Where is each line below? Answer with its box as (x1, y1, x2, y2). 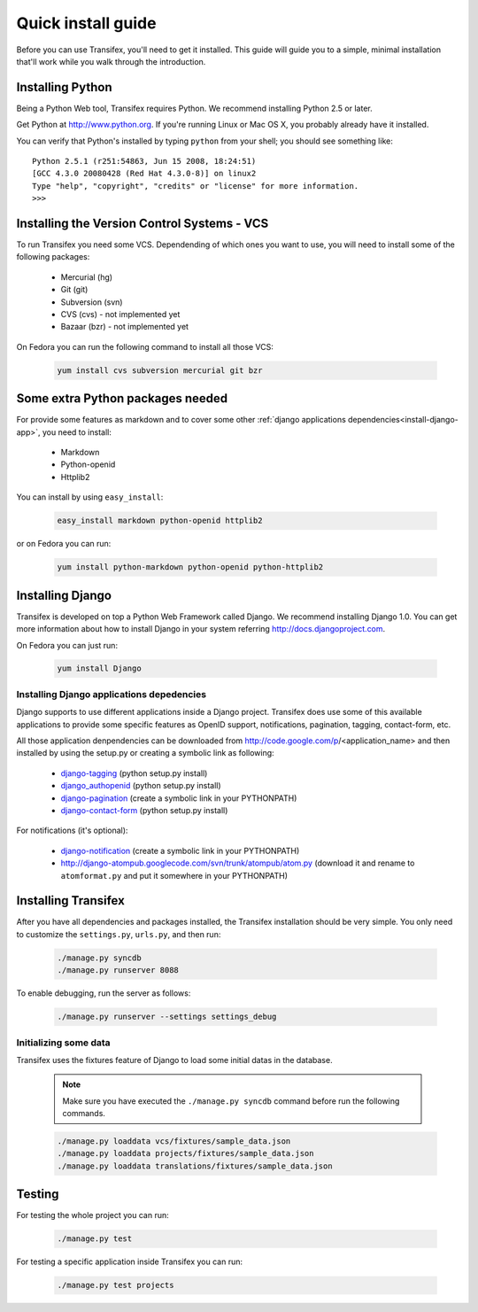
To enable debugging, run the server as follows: (16, 988, 191, 998)
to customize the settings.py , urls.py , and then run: (16, 928, 221, 939)
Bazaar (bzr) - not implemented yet (60, 322, 189, 332)
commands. (62, 1108, 106, 1119)
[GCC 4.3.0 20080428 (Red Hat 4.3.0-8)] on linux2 (32, 168, 257, 179)
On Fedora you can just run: (16, 640, 119, 650)
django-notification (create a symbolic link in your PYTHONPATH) (60, 845, 300, 856)
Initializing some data (16, 1036, 111, 1049)
